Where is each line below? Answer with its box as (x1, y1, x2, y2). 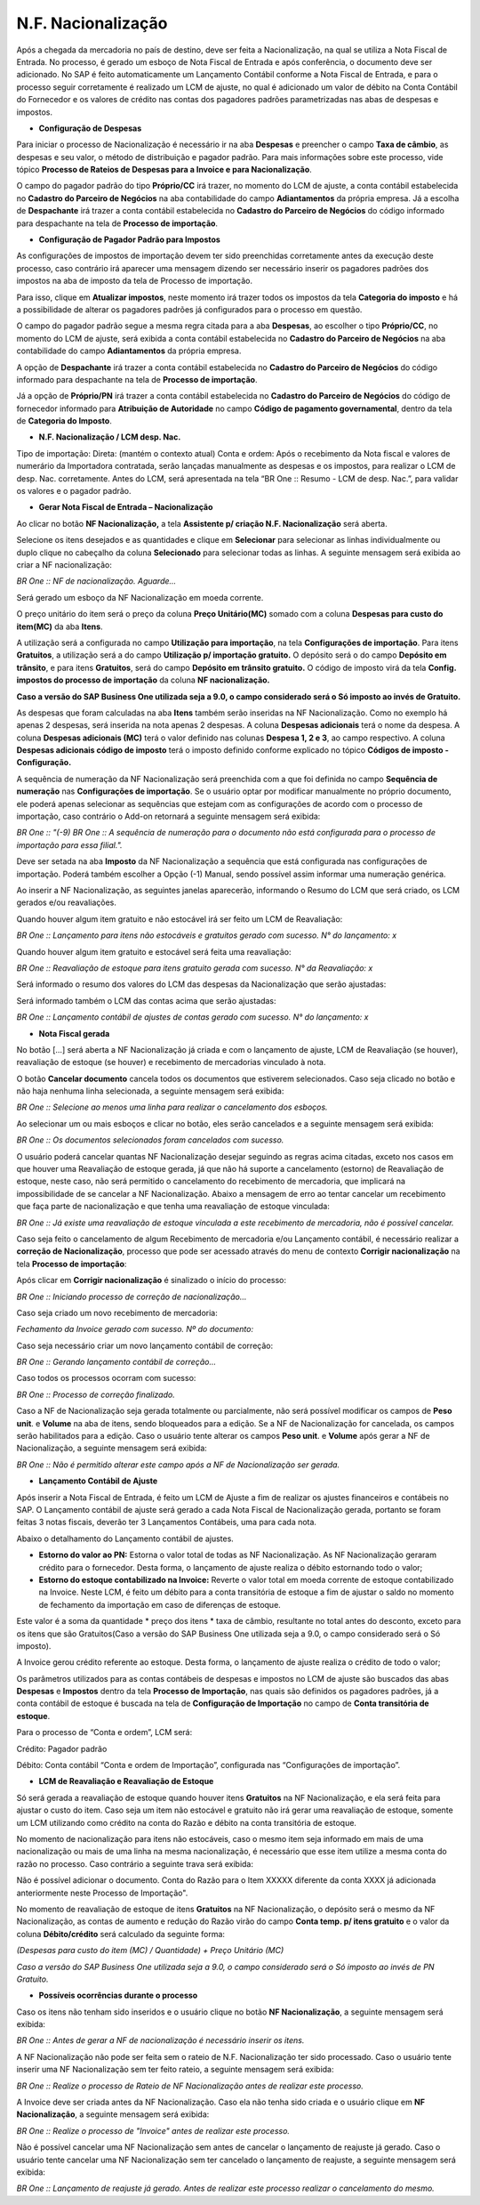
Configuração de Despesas (38, 123, 142, 133)
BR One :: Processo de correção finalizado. (16, 1389, 175, 1400)
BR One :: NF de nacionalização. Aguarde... (16, 576, 177, 586)
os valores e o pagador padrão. (16, 486, 132, 497)
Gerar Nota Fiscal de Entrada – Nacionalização (38, 502, 213, 513)
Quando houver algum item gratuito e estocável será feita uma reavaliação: (16, 946, 292, 957)
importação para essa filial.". (16, 839, 124, 850)
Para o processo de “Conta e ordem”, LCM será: (16, 1727, 193, 1738)
